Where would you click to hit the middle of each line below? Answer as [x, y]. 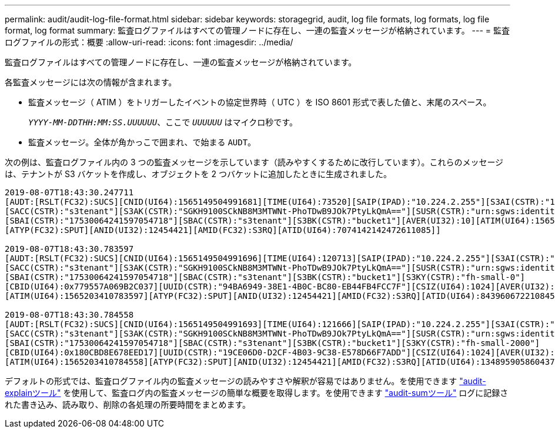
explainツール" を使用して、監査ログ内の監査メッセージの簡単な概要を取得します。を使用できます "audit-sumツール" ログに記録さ [257, 393]
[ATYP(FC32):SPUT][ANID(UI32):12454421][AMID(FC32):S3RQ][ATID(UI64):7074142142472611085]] [223, 230]
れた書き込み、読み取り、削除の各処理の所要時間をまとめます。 [128, 404]
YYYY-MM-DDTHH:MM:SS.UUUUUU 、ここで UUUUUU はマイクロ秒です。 [163, 122]
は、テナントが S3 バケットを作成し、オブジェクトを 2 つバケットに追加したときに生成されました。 [198, 174]
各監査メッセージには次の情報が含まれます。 [91, 82]
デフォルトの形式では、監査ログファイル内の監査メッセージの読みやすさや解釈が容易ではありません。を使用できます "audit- [245, 381]
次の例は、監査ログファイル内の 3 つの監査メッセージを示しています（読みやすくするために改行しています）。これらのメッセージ [254, 162]
